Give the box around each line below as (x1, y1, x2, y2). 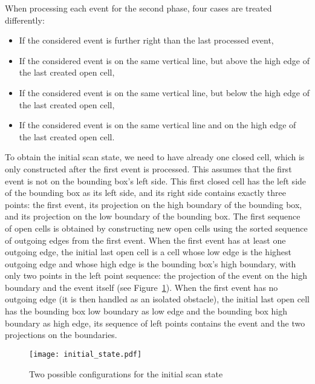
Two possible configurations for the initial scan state (29, 367, 223, 380)
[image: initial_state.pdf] (29, 350, 142, 359)
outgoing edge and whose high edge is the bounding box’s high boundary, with (5, 257, 296, 270)
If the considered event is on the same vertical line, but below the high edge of (19, 86, 310, 99)
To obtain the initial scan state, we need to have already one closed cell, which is (5, 151, 305, 163)
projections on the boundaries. (5, 328, 117, 341)
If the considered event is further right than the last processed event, (19, 34, 274, 47)
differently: (5, 13, 45, 26)
